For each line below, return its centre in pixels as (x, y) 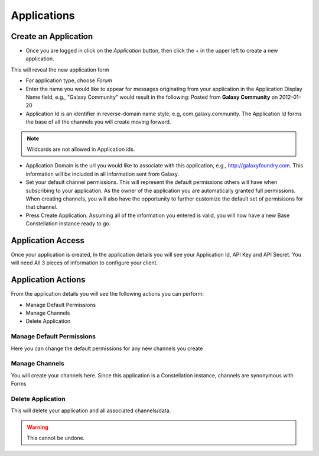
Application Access (48, 240)
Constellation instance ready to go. (68, 224)
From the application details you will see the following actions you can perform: (107, 294)
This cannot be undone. (56, 438)
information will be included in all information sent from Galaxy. (102, 174)
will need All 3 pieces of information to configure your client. (84, 263)
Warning (38, 427)
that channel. (42, 207)
